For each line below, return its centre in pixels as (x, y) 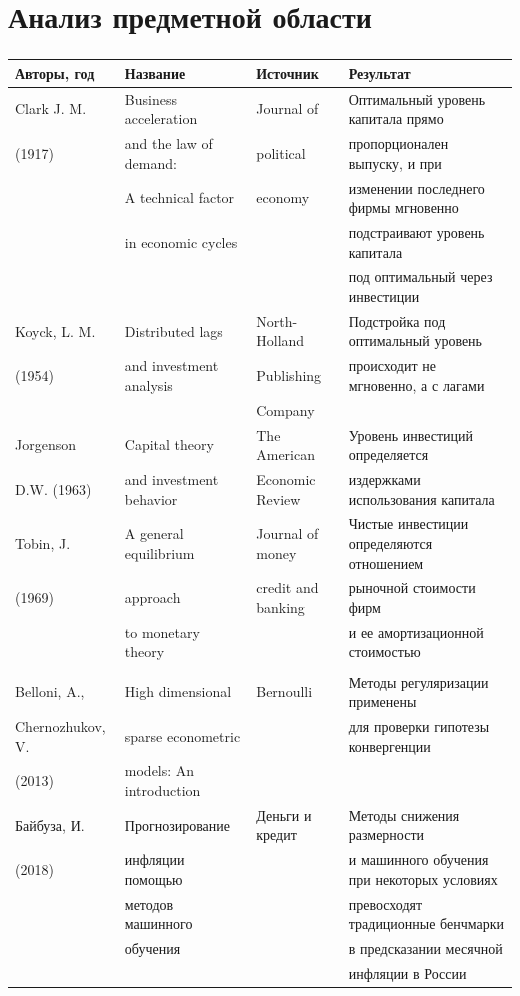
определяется (388, 454)
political (281, 152)
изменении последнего (416, 187)
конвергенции (389, 745)
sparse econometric (182, 735)
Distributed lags (173, 330)
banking (280, 607)
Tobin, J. (43, 543)
